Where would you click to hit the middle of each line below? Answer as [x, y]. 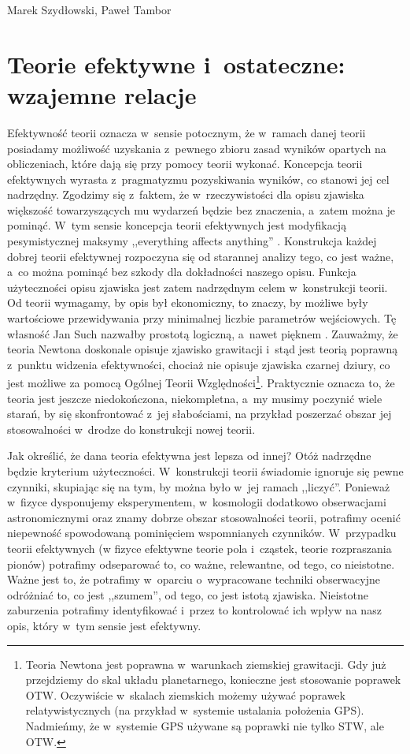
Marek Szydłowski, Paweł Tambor [89, 9]
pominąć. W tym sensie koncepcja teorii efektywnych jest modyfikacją [177, 225]
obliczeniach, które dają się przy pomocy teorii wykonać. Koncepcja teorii [185, 164]
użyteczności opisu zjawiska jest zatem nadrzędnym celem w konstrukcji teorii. [198, 287]
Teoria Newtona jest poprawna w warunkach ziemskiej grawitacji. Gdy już [206, 664]
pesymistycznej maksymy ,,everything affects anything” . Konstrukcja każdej [192, 241]
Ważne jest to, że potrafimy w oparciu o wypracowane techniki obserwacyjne [194, 579]
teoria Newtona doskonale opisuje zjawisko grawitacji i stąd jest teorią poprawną [203, 349]
